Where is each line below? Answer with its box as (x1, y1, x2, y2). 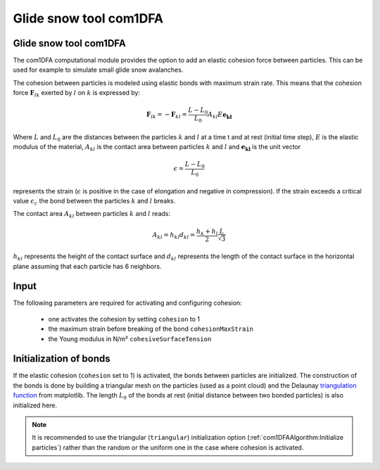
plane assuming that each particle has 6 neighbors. (13, 262, 162, 270)
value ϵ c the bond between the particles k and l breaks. (13, 196, 176, 207)
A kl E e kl (208, 110, 232, 120)
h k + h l (196, 227, 218, 237)
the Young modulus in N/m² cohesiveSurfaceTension (48, 334, 212, 343)
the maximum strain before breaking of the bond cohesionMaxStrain (48, 324, 253, 334)
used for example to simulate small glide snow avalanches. (13, 65, 184, 74)
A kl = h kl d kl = (152, 231, 196, 241)
